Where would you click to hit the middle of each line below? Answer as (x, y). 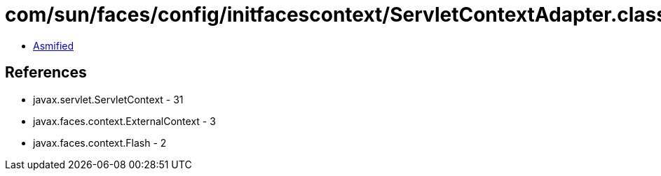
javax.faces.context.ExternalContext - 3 (124, 121)
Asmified (54, 45)
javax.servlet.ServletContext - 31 (108, 99)
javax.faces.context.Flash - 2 (100, 142)
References (46, 73)
